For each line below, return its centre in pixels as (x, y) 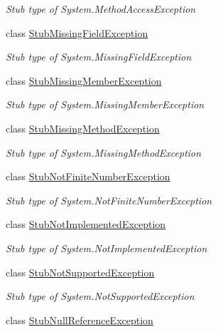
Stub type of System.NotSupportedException (100, 296)
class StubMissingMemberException (84, 80)
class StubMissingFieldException (77, 32)
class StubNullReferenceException (80, 320)
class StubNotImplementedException (86, 224)
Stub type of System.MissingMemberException (105, 104)
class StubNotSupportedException (80, 272)
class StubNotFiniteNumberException (88, 176)
